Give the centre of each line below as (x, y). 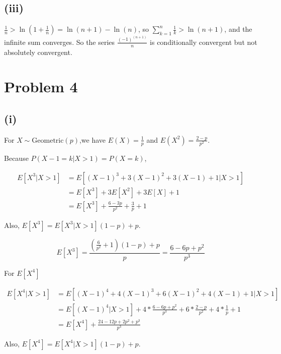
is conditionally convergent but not (204, 42)
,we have (92, 139)
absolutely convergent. (38, 52)
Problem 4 (41, 86)
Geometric (48, 140)
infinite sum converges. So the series (60, 42)
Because (16, 158)
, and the (238, 29)
